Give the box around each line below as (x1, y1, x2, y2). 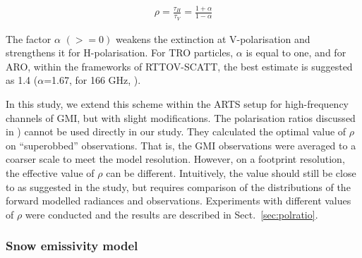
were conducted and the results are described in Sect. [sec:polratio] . (25, 207, 318, 221)
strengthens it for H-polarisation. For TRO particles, (6, 45, 234, 60)
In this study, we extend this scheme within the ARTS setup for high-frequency (6, 96, 349, 111)
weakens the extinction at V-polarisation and (115, 31, 310, 46)
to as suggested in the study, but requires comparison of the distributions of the (6, 179, 351, 194)
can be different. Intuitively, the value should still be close (106, 165, 356, 180)
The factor (6, 31, 52, 46)
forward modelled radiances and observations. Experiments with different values (6, 193, 351, 208)
